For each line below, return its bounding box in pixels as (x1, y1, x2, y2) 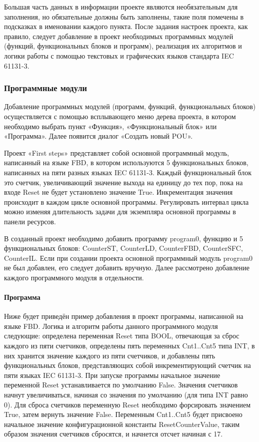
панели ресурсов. (4, 216, 56, 226)
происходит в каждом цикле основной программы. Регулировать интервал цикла (4, 196, 249, 207)
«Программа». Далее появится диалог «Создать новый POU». (4, 131, 193, 141)
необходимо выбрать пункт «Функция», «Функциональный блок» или (4, 121, 217, 131)
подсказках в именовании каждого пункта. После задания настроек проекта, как (4, 21, 248, 32)
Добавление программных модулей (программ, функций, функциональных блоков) (4, 101, 256, 112)
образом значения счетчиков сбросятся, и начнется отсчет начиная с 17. (4, 428, 223, 439)
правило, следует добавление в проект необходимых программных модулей (4, 31, 233, 41)
